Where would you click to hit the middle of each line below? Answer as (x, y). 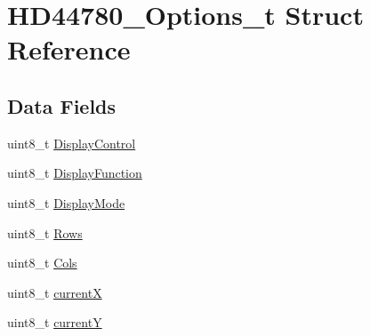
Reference (69, 49)
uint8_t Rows (45, 232)
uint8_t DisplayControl (72, 143)
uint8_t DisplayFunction (75, 173)
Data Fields (62, 105)
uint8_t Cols (42, 263)
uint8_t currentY (55, 322)
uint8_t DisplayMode (66, 202)
